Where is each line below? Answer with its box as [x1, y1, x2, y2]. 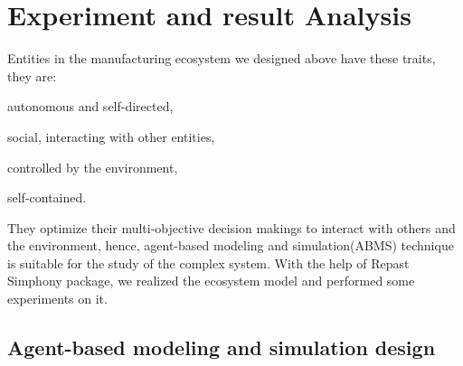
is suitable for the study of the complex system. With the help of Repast [7, 253, 410, 272]
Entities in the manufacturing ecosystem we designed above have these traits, [7, 49, 436, 68]
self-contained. [7, 188, 87, 207]
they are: [7, 66, 57, 85]
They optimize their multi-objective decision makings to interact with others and [7, 218, 456, 237]
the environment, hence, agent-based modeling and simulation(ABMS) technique [7, 236, 454, 255]
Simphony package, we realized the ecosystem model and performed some [7, 271, 415, 290]
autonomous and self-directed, [7, 97, 174, 116]
